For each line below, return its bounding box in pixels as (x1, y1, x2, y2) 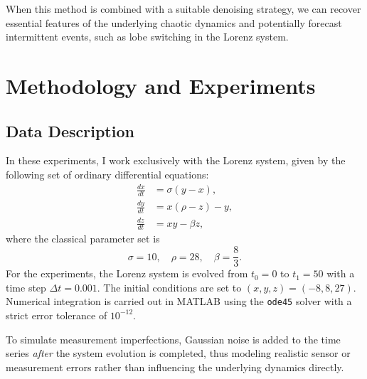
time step (6, 279, 46, 294)
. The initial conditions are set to (97, 279, 242, 294)
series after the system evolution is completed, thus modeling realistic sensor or (6, 346, 351, 361)
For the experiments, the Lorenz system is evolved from (6, 266, 248, 281)
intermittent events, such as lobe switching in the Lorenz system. (6, 29, 289, 44)
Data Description (6, 119, 134, 142)
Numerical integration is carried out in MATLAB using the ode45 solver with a (6, 294, 352, 309)
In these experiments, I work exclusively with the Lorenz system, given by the (6, 153, 346, 168)
